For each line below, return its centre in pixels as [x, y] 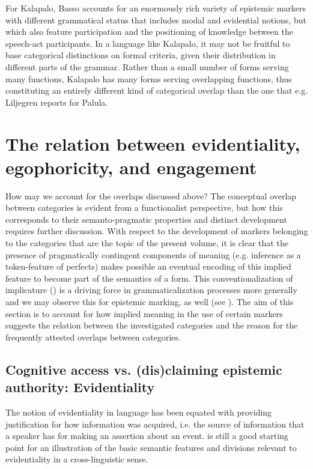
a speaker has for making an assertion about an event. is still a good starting [147, 436]
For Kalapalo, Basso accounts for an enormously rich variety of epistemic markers [156, 8]
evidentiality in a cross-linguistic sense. [77, 459]
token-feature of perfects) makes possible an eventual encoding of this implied [148, 266]
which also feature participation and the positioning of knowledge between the [149, 32]
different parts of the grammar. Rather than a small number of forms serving [147, 66]
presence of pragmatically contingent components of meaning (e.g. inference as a [153, 254]
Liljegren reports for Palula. [57, 102]
